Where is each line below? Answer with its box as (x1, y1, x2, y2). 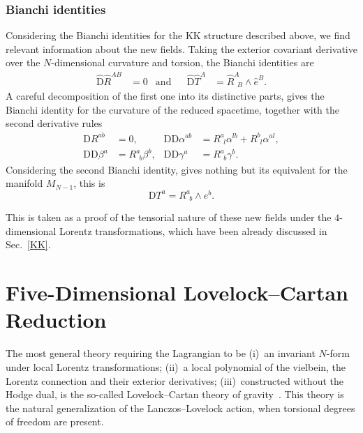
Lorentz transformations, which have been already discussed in (59, 223, 327, 238)
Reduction (6, 305, 107, 334)
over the (6, 55, 40, 70)
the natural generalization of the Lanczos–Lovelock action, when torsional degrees (6, 400, 355, 415)
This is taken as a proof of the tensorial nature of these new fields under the (6, 210, 332, 225)
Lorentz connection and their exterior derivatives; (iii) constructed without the (6, 373, 343, 388)
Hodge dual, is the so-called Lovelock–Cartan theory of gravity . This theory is (6, 387, 344, 402)
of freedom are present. (6, 414, 104, 429)
